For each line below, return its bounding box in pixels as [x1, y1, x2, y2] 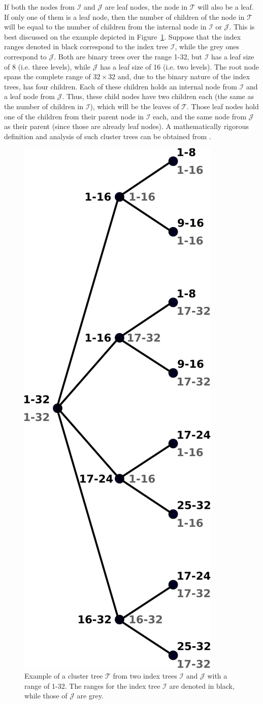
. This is [229, 21, 255, 32]
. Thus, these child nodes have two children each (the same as [62, 91, 254, 102]
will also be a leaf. [198, 2, 254, 12]
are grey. [77, 690, 104, 701]
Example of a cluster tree [24, 670, 103, 681]
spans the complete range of [4, 71, 91, 82]
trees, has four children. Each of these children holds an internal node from [4, 81, 237, 91]
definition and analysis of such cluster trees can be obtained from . [4, 131, 211, 141]
